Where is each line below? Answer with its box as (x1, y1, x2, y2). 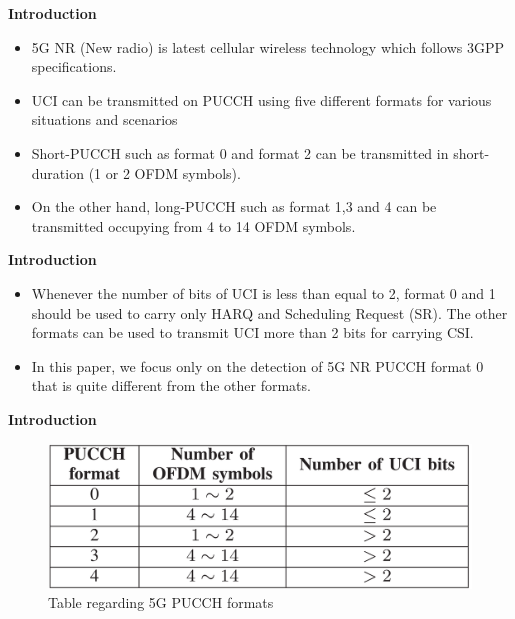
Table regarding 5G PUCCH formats (48, 592, 274, 613)
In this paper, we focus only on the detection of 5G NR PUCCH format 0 (31, 355, 484, 376)
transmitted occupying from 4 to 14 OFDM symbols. (31, 215, 356, 236)
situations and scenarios (31, 109, 178, 130)
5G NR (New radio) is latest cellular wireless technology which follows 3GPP (31, 36, 504, 57)
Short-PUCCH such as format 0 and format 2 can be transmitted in (31, 142, 449, 163)
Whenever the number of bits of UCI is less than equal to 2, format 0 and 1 (31, 282, 496, 303)
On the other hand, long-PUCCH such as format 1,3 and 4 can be (31, 196, 437, 217)
